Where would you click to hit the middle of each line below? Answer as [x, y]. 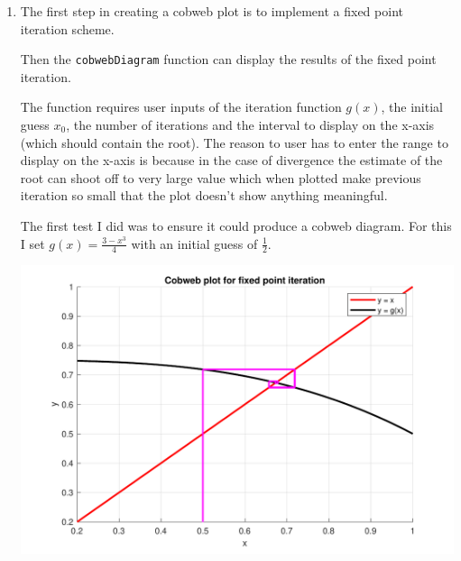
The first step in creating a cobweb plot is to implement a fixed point [212, 11]
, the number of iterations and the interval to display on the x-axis [250, 125]
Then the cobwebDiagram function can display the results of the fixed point [228, 59]
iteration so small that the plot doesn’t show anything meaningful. [204, 195]
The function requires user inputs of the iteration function [181, 107]
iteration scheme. [67, 28]
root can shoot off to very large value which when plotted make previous [221, 177]
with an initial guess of [194, 243]
